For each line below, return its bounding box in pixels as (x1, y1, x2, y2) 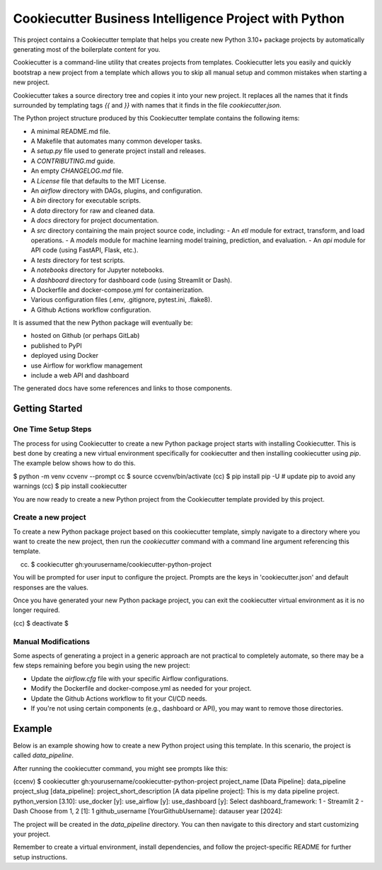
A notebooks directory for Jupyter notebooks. (30, 266, 165, 274)
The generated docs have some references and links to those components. (13, 384, 233, 392)
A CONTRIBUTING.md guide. (30, 157, 116, 165)
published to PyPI (30, 341, 82, 350)
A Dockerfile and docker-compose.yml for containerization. (30, 286, 204, 294)
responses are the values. (13, 583, 88, 592)
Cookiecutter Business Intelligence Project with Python (13, 11, 345, 26)
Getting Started (13, 402, 83, 414)
